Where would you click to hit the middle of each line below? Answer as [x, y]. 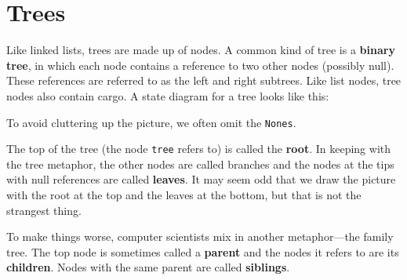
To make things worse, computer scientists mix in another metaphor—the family [200, 236]
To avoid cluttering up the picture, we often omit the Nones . [151, 122]
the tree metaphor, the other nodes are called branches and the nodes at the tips [200, 164]
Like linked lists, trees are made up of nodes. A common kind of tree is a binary [201, 50]
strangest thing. [44, 210]
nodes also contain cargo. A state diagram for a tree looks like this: [168, 95]
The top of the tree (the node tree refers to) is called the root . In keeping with [199, 149]
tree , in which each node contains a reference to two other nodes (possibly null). [200, 65]
